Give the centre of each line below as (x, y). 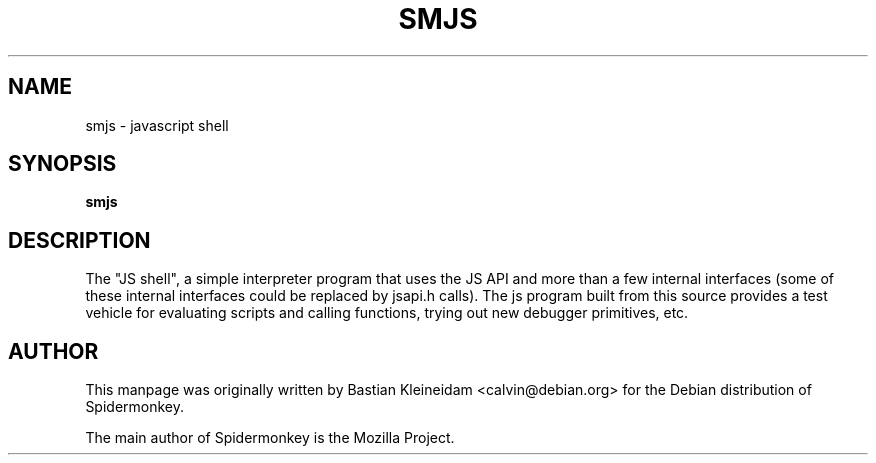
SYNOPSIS (62, 164)
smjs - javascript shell (157, 125)
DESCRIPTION (79, 240)
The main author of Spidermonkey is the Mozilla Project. (270, 438)
